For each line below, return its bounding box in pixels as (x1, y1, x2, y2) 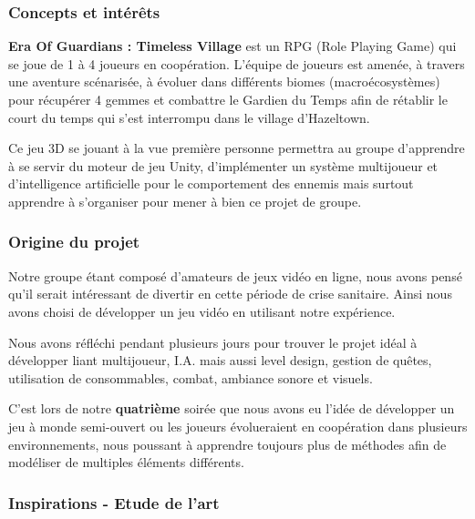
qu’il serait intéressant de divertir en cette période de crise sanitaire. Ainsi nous (8, 284, 452, 303)
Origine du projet (8, 230, 140, 253)
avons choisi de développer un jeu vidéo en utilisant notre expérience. (8, 301, 396, 321)
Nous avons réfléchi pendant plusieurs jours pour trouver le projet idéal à (8, 332, 418, 351)
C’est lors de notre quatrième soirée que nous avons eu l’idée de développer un (8, 399, 455, 418)
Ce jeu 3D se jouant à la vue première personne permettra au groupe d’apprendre (8, 138, 465, 158)
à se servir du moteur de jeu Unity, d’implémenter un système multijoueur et (8, 156, 439, 175)
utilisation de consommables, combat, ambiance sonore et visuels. (8, 368, 373, 387)
